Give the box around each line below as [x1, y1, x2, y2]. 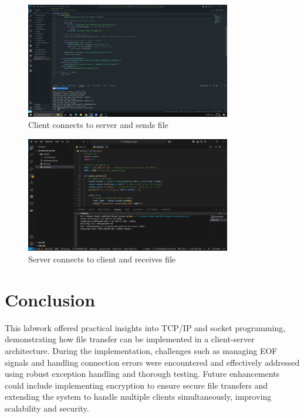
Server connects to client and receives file [28, 253, 176, 265]
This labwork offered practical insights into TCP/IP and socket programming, [5, 321, 286, 333]
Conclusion [5, 287, 96, 311]
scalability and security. [5, 402, 89, 414]
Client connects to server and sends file [28, 119, 168, 131]
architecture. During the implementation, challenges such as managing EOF [5, 344, 278, 356]
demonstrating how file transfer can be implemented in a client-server [5, 333, 255, 345]
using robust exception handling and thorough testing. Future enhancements [5, 368, 280, 380]
